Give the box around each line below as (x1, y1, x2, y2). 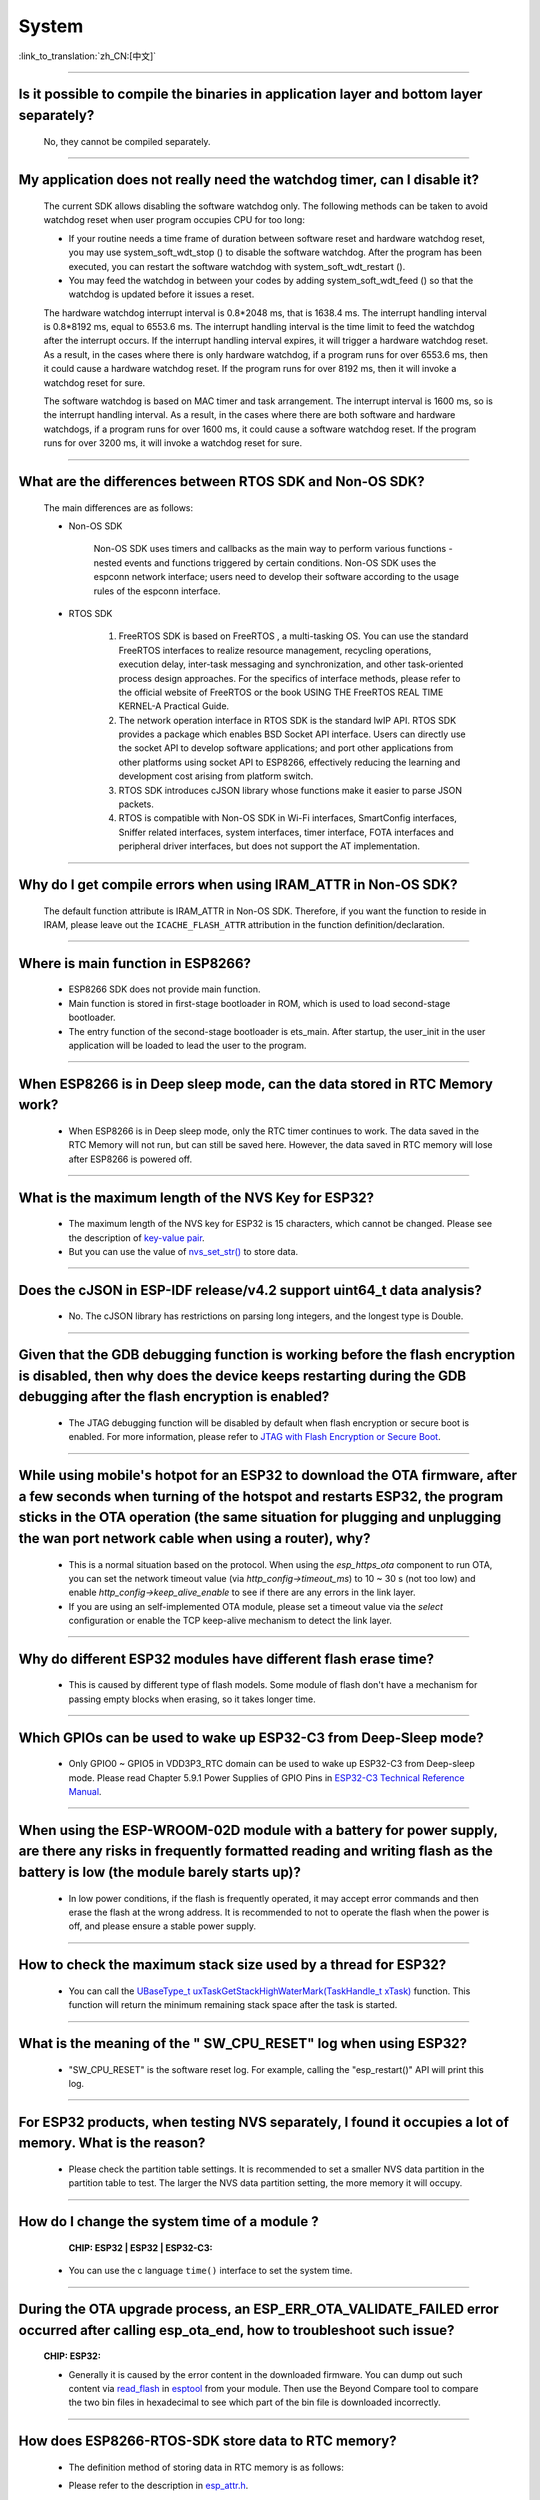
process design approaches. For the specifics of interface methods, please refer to (118, 672, 461, 684)
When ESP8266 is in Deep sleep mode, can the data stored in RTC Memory (18, 1075, 494, 1092)
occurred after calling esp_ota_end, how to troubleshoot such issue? (18, 2321, 455, 2339)
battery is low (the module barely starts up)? (18, 1864, 302, 1881)
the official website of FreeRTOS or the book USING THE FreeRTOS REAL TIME (118, 686, 444, 698)
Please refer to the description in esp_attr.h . (68, 2480, 249, 2492)
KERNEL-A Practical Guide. (118, 700, 230, 712)
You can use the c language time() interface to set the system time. (68, 2265, 353, 2277)
